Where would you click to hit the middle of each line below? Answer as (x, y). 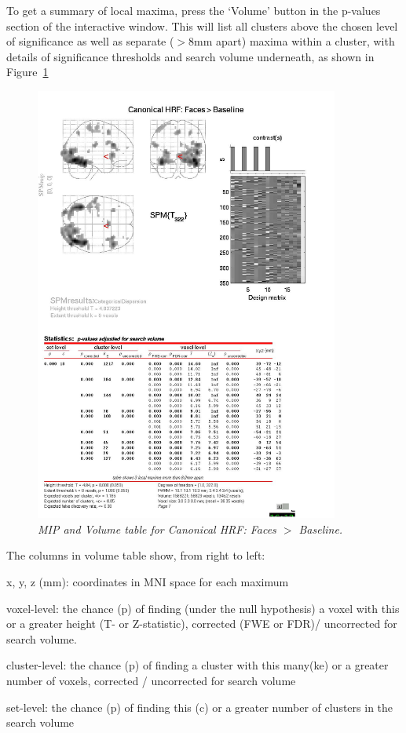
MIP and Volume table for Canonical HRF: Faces (157, 529)
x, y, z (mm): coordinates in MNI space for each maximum (148, 582)
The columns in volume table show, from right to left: (136, 555)
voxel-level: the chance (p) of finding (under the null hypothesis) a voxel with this (203, 608)
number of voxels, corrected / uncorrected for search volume (151, 681)
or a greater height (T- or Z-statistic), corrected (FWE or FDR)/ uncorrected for (202, 624)
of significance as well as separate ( (90, 41)
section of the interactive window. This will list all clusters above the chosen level (202, 26)
